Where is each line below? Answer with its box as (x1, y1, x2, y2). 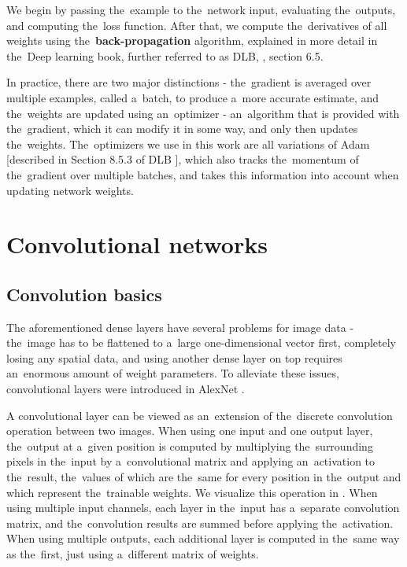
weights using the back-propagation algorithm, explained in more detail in (6, 32, 378, 49)
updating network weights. (6, 182, 134, 198)
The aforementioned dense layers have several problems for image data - (6, 318, 354, 335)
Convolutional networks (6, 228, 268, 260)
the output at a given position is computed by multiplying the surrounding (6, 437, 373, 454)
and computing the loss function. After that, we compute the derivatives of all (6, 17, 387, 33)
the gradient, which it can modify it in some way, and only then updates (6, 120, 358, 137)
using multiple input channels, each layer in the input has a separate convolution (6, 499, 400, 516)
